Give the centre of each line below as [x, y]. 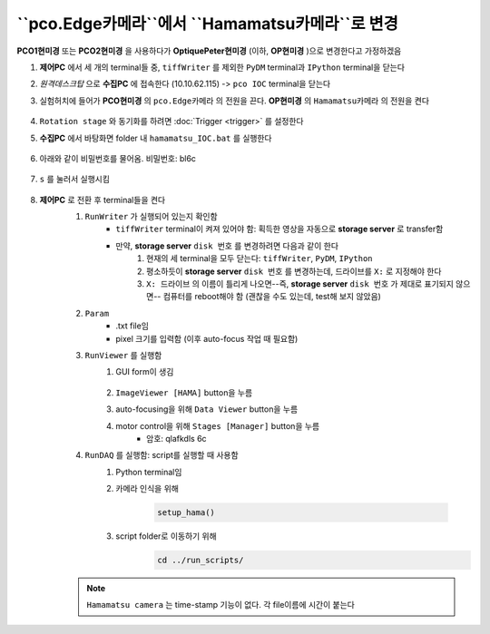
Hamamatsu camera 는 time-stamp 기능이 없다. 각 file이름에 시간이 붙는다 [221, 605]
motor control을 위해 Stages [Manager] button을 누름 [218, 425]
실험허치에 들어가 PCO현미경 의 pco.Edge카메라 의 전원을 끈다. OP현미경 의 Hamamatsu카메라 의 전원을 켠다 [235, 101]
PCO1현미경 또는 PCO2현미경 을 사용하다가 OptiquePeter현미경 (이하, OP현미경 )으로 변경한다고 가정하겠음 [209, 51]
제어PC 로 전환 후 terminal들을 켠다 [103, 200]
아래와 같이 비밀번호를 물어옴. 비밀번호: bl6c [118, 158]
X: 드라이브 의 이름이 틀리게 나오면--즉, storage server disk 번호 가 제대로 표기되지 [300, 284]
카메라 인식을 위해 [147, 489]
